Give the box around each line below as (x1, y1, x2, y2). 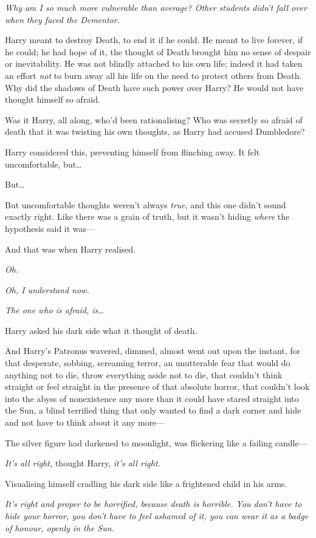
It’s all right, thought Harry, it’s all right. (5, 457, 160, 469)
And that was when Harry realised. (5, 242, 136, 255)
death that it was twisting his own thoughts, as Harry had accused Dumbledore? (5, 125, 305, 138)
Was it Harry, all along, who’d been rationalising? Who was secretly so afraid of (5, 113, 303, 126)
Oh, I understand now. (5, 283, 89, 296)
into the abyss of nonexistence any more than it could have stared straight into (5, 392, 299, 404)
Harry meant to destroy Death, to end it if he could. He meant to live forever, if (5, 33, 303, 46)
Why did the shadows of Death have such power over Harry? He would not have (5, 81, 304, 94)
